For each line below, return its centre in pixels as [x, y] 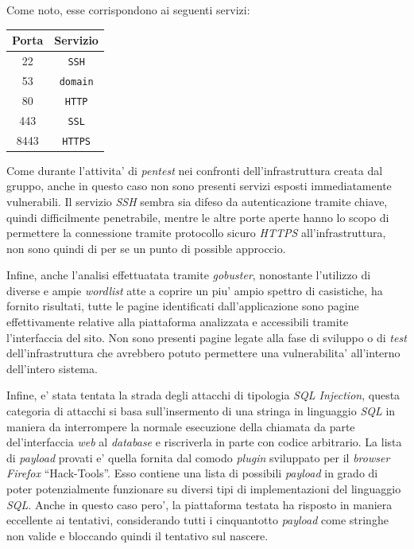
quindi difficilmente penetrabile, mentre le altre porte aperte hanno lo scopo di [198, 217]
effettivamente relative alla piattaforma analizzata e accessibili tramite [178, 322]
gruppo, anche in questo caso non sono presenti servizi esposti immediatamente [199, 186]
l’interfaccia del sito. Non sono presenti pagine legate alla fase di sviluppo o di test [207, 337]
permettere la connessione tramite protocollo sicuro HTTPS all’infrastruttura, [196, 233]
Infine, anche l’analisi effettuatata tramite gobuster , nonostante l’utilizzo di [189, 275]
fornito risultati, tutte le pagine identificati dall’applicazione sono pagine [183, 306]
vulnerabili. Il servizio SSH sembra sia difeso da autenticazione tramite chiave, [197, 201]
